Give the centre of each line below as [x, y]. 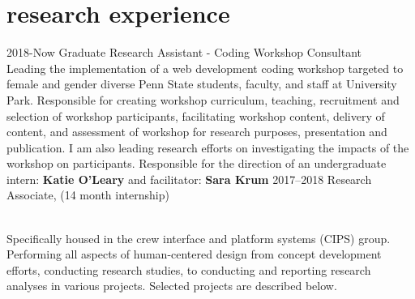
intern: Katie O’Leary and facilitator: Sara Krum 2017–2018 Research [189, 179]
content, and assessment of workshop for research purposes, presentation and [197, 132]
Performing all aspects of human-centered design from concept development [194, 254]
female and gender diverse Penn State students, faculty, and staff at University [202, 84]
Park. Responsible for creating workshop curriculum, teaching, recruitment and [203, 99]
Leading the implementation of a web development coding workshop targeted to [205, 68]
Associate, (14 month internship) [88, 195]
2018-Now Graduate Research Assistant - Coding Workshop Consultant [184, 52]
